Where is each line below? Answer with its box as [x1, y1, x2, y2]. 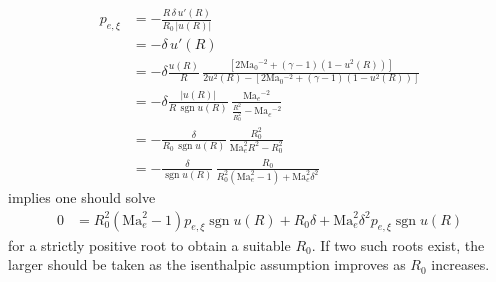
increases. [431, 254, 490, 275]
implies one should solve [8, 187, 156, 208]
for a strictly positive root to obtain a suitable [8, 234, 291, 255]
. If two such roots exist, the [311, 234, 485, 255]
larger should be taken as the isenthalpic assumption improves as [8, 254, 406, 275]
